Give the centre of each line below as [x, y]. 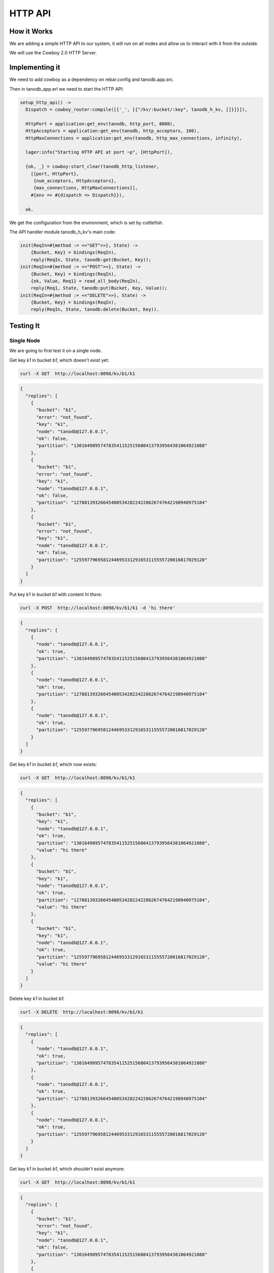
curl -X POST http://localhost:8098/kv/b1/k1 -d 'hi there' [98, 608]
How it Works [31, 31]
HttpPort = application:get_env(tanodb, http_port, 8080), [100, 124]
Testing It [25, 326]
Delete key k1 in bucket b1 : [37, 999]
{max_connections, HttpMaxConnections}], [85, 188]
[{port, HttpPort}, [55, 174]
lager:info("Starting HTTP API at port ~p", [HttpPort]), [99, 152]
